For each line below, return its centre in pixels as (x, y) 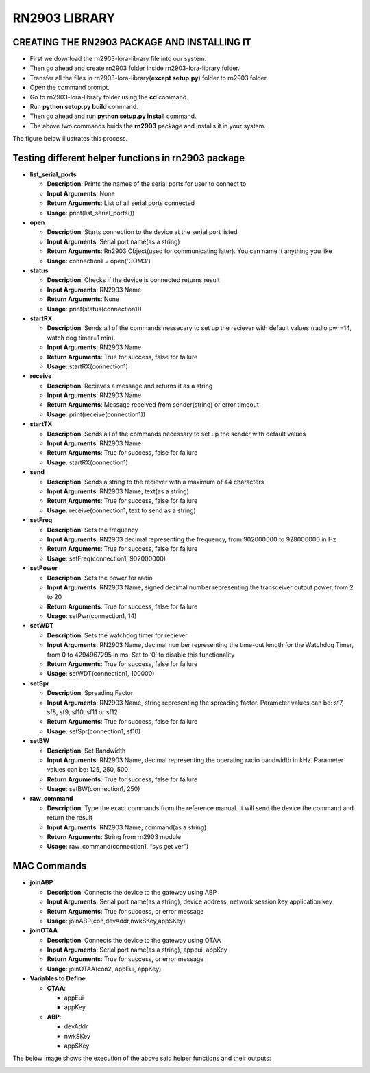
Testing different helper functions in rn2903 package (129, 158)
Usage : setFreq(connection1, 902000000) (107, 558)
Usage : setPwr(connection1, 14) (92, 616)
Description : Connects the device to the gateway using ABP (132, 892)
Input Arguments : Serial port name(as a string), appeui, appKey (137, 950)
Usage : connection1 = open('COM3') (99, 261)
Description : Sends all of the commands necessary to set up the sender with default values (176, 434)
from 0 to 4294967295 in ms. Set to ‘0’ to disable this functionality (141, 655)
